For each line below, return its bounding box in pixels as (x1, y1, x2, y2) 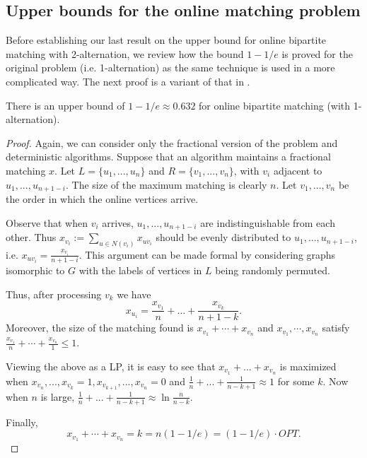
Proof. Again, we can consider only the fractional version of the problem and (6, 135, 338, 150)
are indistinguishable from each (200, 215, 335, 230)
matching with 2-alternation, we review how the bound (6, 46, 244, 61)
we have (117, 286, 151, 301)
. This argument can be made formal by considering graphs (78, 247, 336, 262)
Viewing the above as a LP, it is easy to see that (6, 358, 216, 373)
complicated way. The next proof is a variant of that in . (6, 74, 250, 88)
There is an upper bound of (6, 98, 125, 112)
